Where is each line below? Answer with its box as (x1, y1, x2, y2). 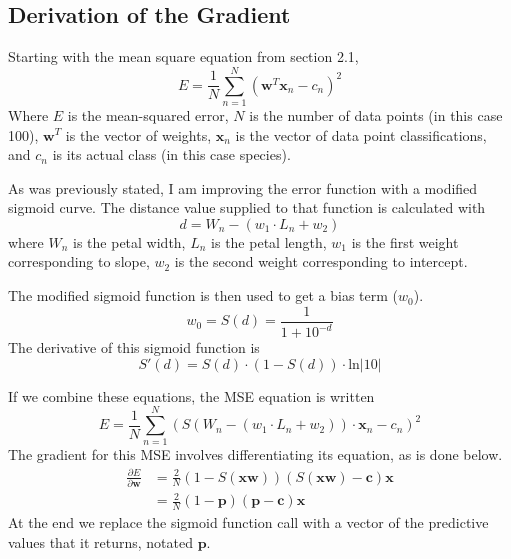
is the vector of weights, (65, 124, 212, 145)
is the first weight (351, 231, 459, 252)
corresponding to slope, (8, 251, 150, 272)
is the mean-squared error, (67, 104, 229, 125)
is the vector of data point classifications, (235, 124, 487, 145)
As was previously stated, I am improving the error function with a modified (8, 177, 478, 198)
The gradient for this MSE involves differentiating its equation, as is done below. (8, 444, 503, 465)
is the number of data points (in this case (249, 104, 503, 125)
